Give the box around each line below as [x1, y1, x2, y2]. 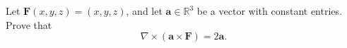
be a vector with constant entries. [196, 4, 342, 18]
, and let [126, 4, 163, 18]
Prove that [6, 17, 52, 32]
